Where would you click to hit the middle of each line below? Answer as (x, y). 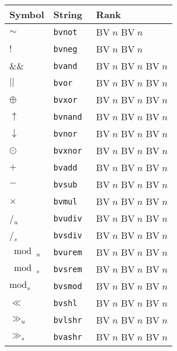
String (68, 14)
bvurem (68, 252)
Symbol (27, 14)
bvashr (68, 337)
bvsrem (68, 269)
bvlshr (68, 320)
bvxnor (68, 150)
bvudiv (68, 218)
